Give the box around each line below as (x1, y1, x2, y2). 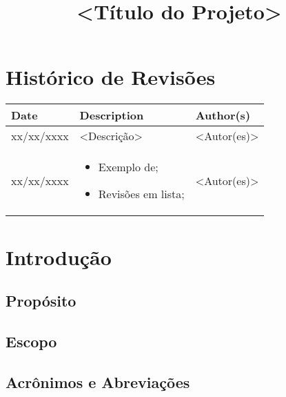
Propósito (6, 290, 76, 311)
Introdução (6, 242, 112, 271)
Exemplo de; (98, 159, 159, 175)
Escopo (6, 330, 57, 351)
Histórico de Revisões (6, 63, 216, 91)
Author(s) (195, 107, 251, 124)
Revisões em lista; (98, 186, 185, 202)
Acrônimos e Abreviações (6, 371, 190, 392)
